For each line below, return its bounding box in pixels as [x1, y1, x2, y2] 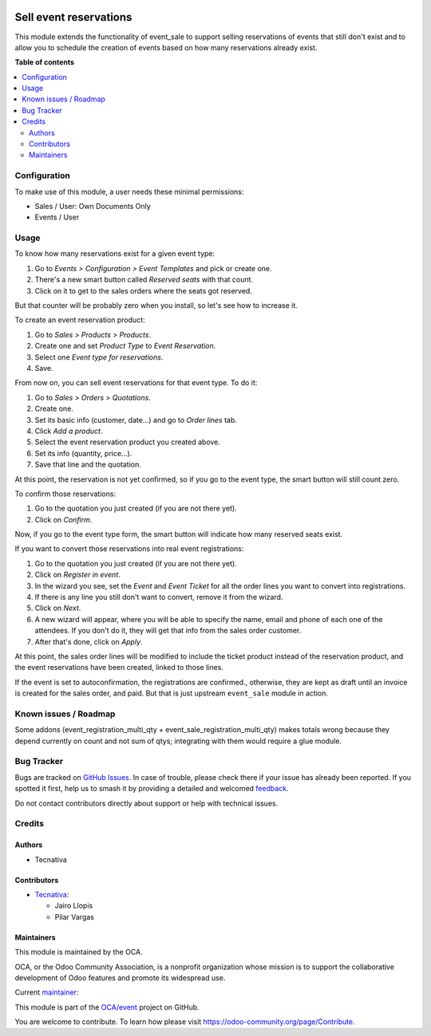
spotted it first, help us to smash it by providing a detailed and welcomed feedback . [14, 784, 289, 794]
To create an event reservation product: [14, 315, 145, 325]
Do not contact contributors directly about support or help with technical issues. [14, 798, 279, 808]
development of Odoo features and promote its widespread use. [14, 973, 226, 983]
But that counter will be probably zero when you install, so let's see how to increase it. [14, 301, 299, 310]
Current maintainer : [14, 987, 79, 997]
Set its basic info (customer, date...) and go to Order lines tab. [34, 415, 237, 424]
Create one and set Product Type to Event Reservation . [34, 341, 216, 351]
